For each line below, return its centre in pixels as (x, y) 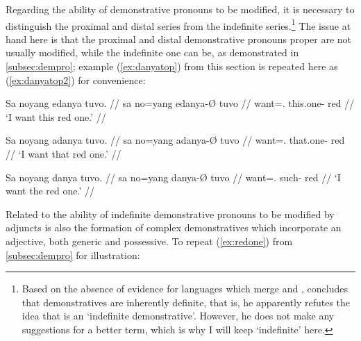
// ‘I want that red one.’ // (64, 153)
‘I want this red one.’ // (56, 116)
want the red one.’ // (50, 191)
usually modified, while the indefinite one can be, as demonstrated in (152, 52)
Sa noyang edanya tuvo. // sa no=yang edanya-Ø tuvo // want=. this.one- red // (180, 103)
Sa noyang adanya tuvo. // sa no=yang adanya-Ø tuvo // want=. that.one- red (175, 140)
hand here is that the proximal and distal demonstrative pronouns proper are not (179, 39)
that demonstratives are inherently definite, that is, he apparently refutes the (186, 302)
